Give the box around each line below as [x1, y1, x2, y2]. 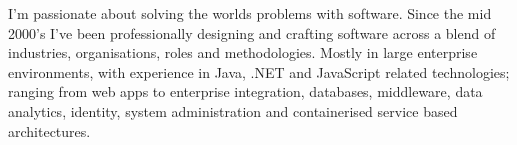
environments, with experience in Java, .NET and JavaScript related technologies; [8, 61, 510, 82]
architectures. [8, 120, 91, 141]
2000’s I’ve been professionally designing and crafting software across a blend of [8, 22, 496, 43]
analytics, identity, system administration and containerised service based [8, 100, 458, 121]
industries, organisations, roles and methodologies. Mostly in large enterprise [8, 42, 478, 63]
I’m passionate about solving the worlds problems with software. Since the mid [8, 3, 492, 23]
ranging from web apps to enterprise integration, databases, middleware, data [8, 81, 483, 102]
